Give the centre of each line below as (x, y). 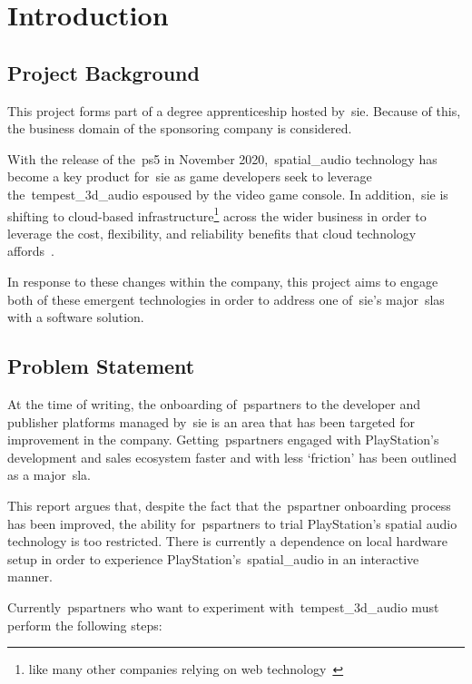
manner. (30, 577)
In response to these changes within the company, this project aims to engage (223, 281)
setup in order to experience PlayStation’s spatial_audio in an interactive (213, 558)
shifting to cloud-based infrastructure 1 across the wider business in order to (217, 214)
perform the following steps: (85, 625)
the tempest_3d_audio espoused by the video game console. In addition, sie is (228, 194)
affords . (31, 251)
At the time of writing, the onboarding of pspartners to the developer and (214, 403)
